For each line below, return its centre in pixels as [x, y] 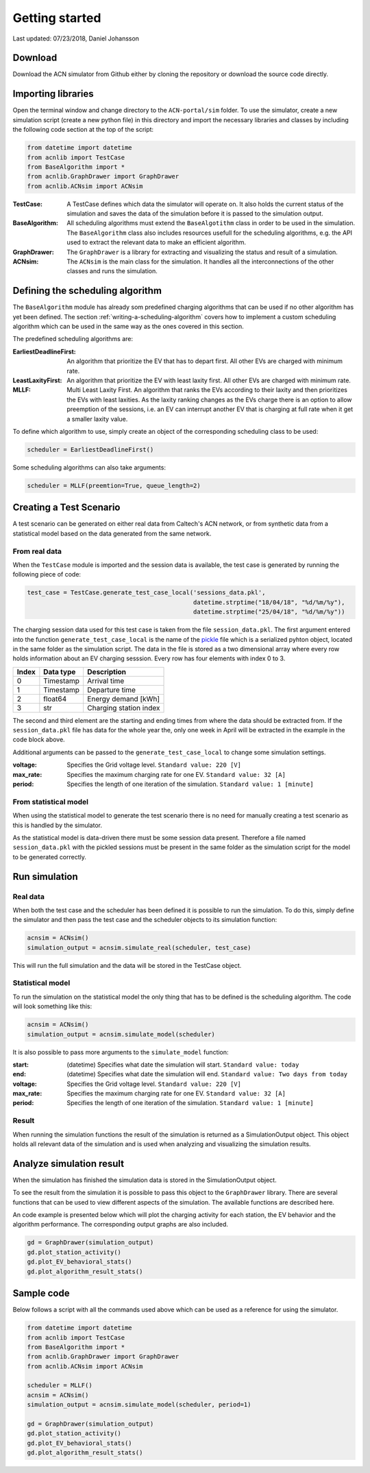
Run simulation [45, 876]
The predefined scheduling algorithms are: [73, 339]
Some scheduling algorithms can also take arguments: [89, 467]
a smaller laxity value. [97, 419]
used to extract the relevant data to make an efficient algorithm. [157, 242]
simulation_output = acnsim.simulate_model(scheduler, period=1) [139, 1405]
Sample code [41, 1294]
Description [107, 671]
